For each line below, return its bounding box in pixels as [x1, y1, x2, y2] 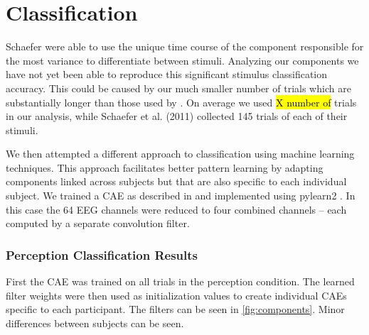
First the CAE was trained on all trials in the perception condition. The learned [6, 274, 355, 289]
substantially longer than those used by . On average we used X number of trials [6, 94, 357, 109]
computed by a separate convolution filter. [6, 216, 190, 231]
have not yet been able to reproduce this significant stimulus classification [6, 67, 328, 82]
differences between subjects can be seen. [6, 315, 184, 330]
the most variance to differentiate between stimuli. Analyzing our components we [6, 53, 359, 67]
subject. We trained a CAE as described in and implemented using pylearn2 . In [6, 188, 355, 203]
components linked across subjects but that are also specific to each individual [6, 174, 347, 189]
